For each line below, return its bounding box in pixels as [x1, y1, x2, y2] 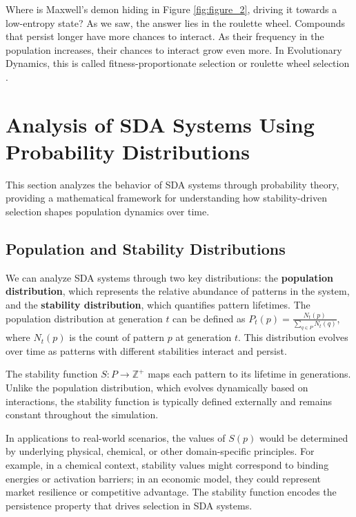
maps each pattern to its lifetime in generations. [148, 367, 351, 381]
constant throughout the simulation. [6, 407, 159, 422]
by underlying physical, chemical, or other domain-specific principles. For [6, 444, 315, 458]
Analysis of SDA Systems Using [6, 110, 315, 138]
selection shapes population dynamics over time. [6, 204, 210, 219]
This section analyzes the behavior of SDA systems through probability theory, [6, 177, 339, 191]
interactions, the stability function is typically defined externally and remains [6, 393, 332, 408]
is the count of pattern [69, 330, 165, 344]
